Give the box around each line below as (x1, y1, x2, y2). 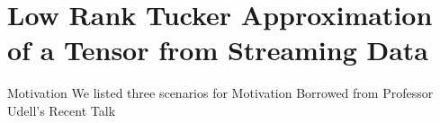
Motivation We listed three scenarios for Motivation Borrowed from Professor (7, 83, 434, 102)
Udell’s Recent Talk (7, 101, 116, 119)
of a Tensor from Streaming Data (7, 31, 429, 68)
